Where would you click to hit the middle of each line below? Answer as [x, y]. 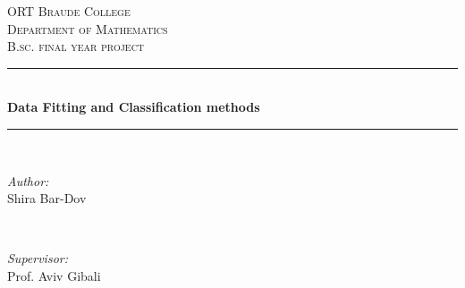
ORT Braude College [69, 11]
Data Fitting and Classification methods [134, 107]
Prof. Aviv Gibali [54, 275]
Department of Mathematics [88, 28]
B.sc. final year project [76, 46]
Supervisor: [38, 258]
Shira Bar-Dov [47, 198]
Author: [28, 180]
